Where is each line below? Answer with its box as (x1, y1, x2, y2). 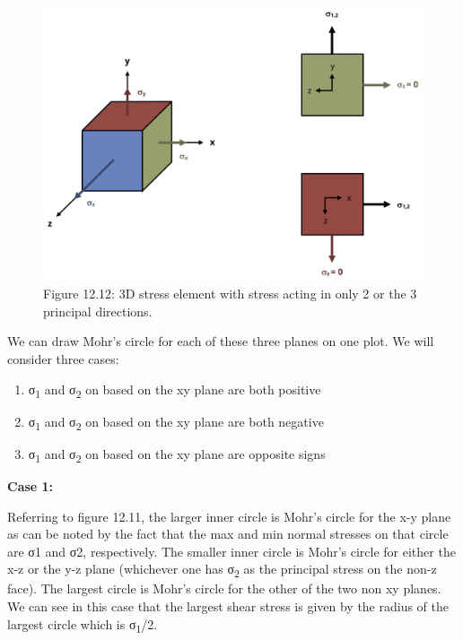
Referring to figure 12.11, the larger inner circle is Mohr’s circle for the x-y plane (7, 506, 451, 525)
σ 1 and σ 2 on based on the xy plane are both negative (28, 411, 324, 433)
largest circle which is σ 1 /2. (7, 614, 158, 636)
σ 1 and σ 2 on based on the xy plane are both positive (28, 379, 321, 401)
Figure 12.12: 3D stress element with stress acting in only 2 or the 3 (43, 284, 417, 303)
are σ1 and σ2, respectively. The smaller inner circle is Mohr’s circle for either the (7, 541, 456, 560)
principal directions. (43, 301, 153, 320)
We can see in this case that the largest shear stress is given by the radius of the (7, 597, 450, 616)
